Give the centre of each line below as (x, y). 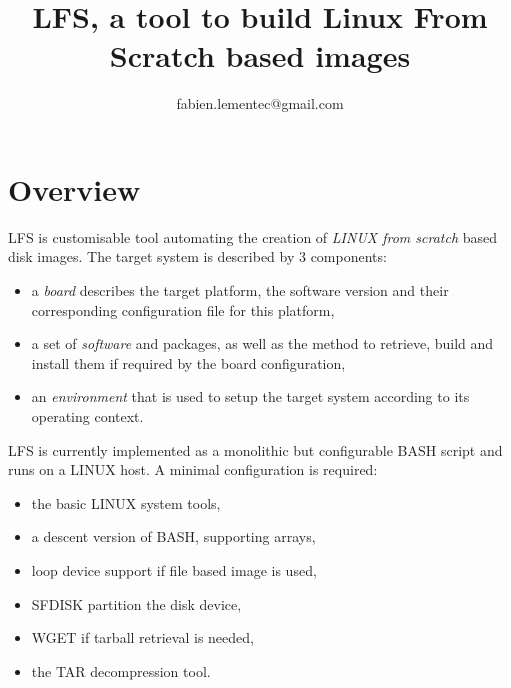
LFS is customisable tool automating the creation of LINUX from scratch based (253, 236)
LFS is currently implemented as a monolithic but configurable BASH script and (255, 449)
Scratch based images (260, 55)
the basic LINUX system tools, (126, 502)
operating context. (87, 416)
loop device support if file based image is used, (174, 569)
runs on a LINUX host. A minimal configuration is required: (193, 469)
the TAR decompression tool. (121, 670)
